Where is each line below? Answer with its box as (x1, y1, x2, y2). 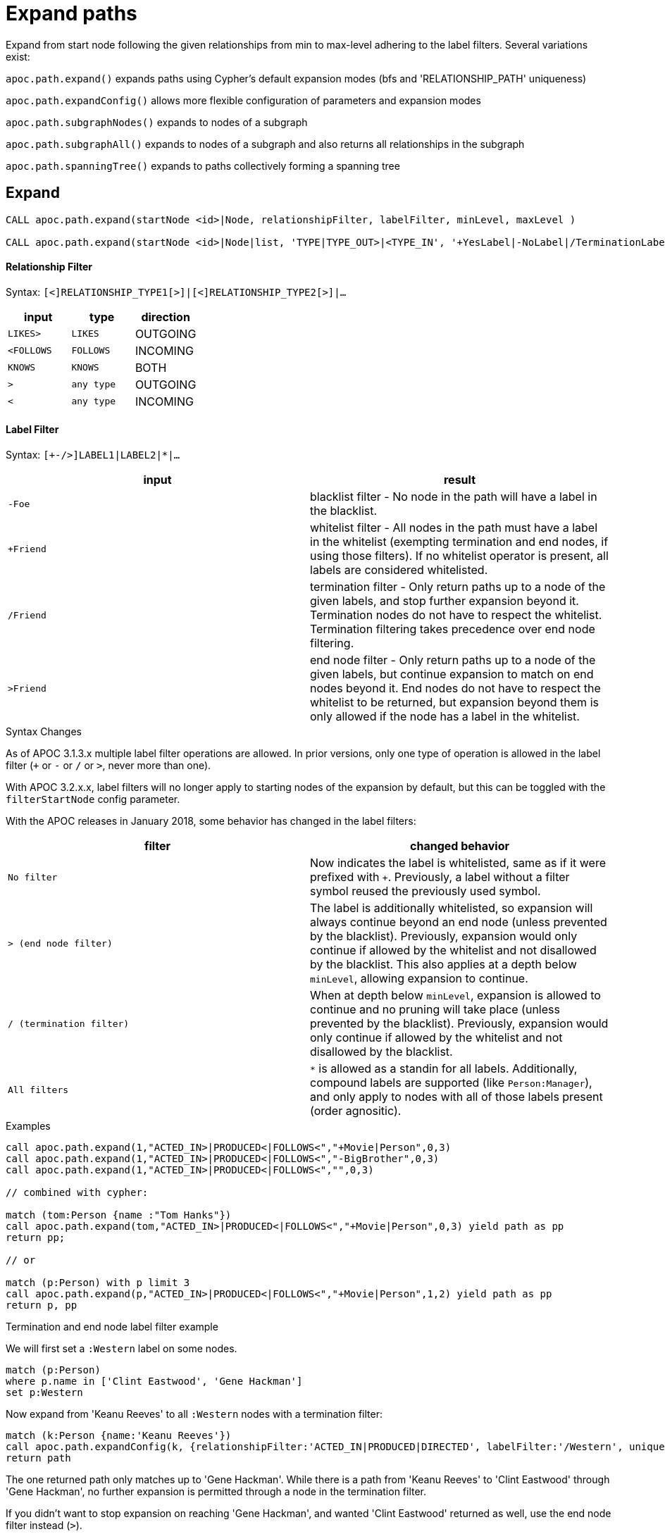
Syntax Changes (6, 725, 82, 738)
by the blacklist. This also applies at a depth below (310, 957, 577, 972)
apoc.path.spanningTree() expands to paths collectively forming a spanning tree (6, 159, 400, 172)
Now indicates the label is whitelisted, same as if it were (310, 856, 606, 871)
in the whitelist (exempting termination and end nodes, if (310, 535, 609, 549)
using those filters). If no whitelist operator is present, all (310, 549, 609, 563)
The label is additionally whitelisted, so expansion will (310, 901, 593, 916)
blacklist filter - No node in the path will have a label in (310, 489, 597, 504)
